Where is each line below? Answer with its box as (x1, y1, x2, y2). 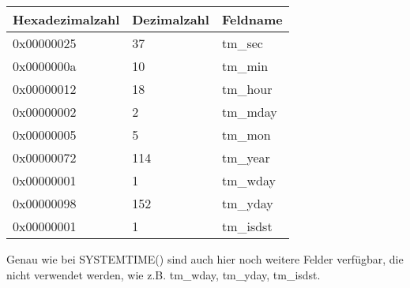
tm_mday (221, 103, 277, 121)
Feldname (221, 10, 283, 28)
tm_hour (221, 80, 273, 98)
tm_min (221, 57, 269, 75)
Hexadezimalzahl (13, 10, 120, 28)
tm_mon (221, 125, 271, 144)
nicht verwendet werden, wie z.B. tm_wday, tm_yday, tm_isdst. (6, 266, 321, 282)
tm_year (221, 148, 270, 166)
